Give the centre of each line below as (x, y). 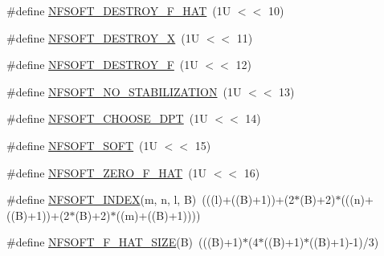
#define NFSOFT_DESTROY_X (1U (103, 37)
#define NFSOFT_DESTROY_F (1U (102, 65)
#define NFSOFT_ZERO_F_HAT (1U (107, 172)
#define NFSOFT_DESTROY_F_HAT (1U (119, 10)
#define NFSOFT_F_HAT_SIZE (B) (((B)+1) (125, 242)
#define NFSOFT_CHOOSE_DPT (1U (107, 118)
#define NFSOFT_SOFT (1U (82, 145)
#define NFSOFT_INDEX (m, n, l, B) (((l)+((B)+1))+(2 (151, 199)
